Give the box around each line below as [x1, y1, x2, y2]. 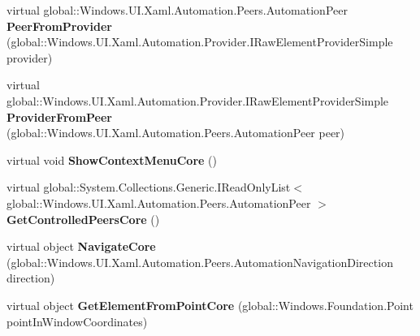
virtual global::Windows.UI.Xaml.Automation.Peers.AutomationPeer [6, 2, 348, 18]
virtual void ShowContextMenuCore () [6, 151, 217, 168]
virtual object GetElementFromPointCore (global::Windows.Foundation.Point [6, 296, 414, 313]
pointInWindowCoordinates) [6, 312, 148, 330]
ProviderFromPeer [6, 108, 113, 125]
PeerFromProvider [6, 17, 113, 34]
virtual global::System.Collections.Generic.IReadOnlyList [6, 179, 291, 196]
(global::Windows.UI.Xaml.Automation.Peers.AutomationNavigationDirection [6, 253, 393, 270]
